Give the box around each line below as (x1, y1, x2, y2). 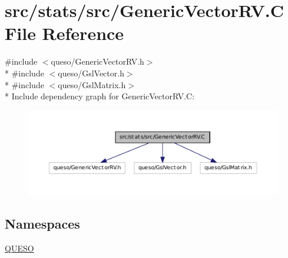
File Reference (5, 21, 124, 45)
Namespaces (5, 215, 80, 233)
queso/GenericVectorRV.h (51, 55, 144, 68)
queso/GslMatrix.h (58, 78, 126, 91)
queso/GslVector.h (58, 66, 124, 79)
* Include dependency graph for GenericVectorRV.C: (5, 90, 195, 102)
